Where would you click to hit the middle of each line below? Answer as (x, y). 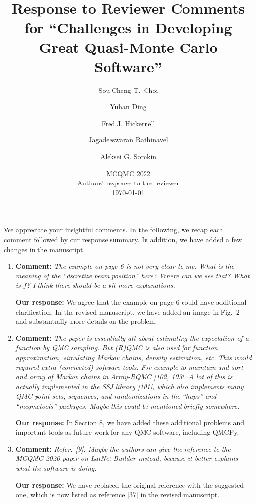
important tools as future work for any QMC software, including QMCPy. (127, 432)
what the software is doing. (56, 468)
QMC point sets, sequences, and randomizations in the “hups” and (116, 396)
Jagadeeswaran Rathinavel (128, 140)
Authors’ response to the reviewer (128, 183)
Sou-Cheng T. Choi (128, 90)
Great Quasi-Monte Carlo (128, 47)
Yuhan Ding (128, 107)
